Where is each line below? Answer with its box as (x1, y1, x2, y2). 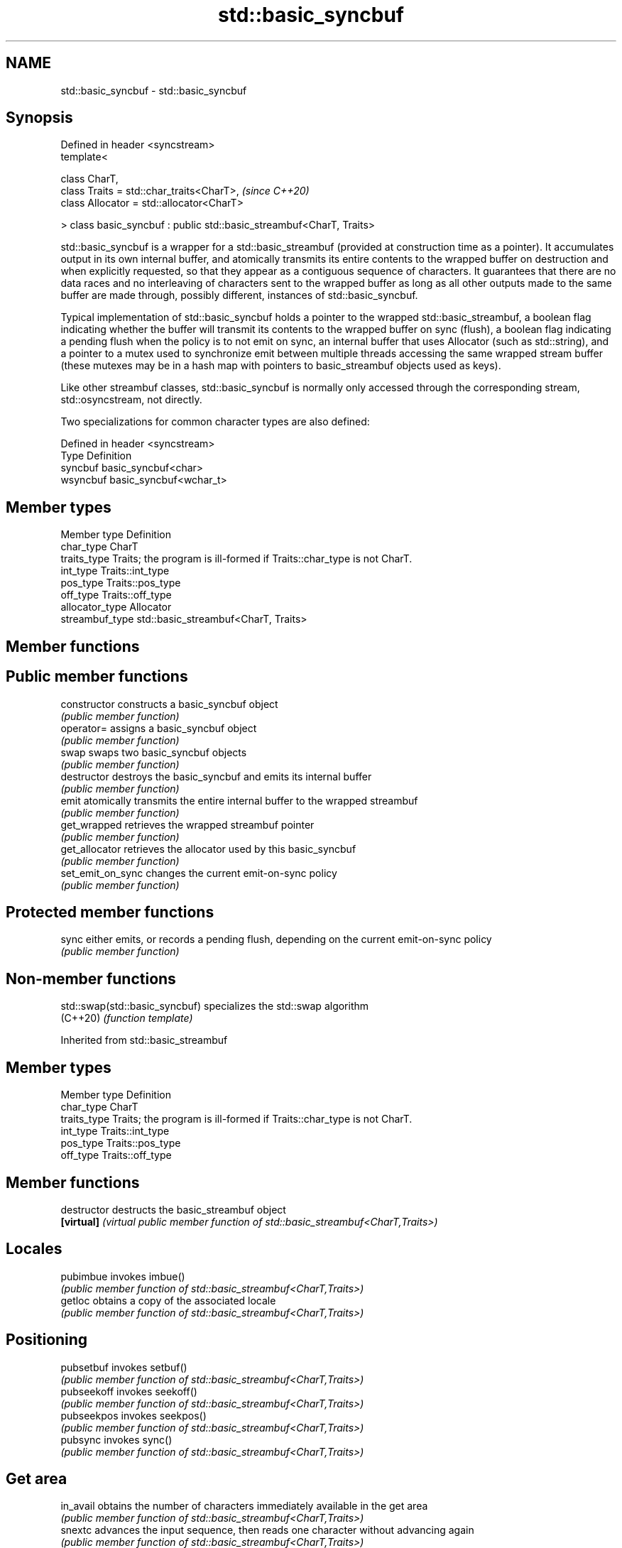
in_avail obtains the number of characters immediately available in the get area (60, 1500, 428, 1512)
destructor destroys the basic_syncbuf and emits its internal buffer (60, 770, 372, 783)
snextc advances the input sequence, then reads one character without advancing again (60, 1524, 474, 1537)
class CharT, (60, 173, 119, 185)
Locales (6, 1240, 62, 1258)
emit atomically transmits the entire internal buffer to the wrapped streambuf (60, 794, 418, 807)
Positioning (6, 1331, 88, 1349)
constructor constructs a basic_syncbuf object (60, 697, 278, 710)
